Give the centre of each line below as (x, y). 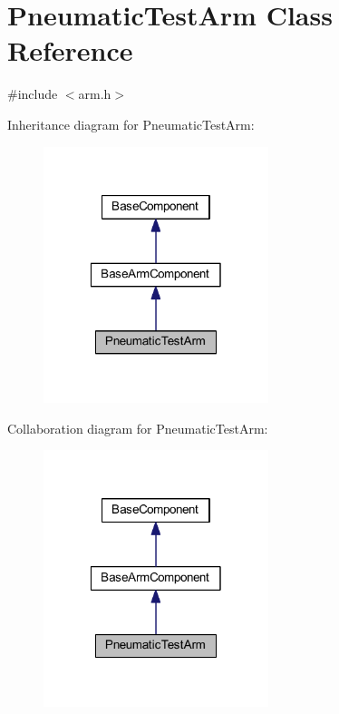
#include (33, 94)
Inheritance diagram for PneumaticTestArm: (131, 124)
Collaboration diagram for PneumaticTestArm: (138, 428)
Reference (70, 50)
